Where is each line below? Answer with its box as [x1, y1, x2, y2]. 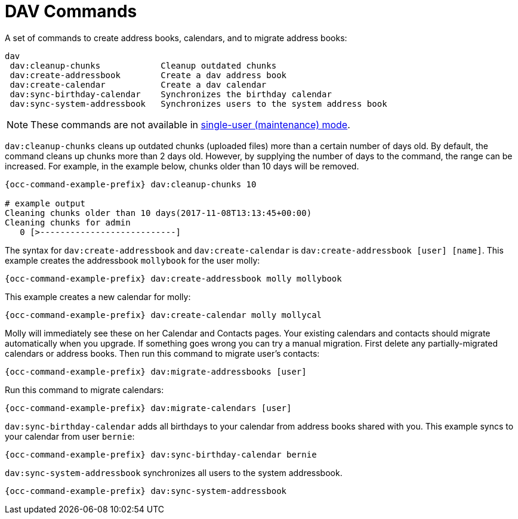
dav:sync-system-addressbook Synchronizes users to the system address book [10, 98, 387, 109]
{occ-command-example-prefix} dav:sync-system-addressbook [5, 486, 287, 496]
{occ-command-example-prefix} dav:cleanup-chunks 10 [5, 179, 257, 189]
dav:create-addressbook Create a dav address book [10, 70, 287, 80]
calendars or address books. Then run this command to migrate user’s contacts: [5, 348, 320, 359]
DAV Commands [5, 1, 137, 21]
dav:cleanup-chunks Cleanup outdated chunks [10, 60, 277, 70]
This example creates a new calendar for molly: [5, 291, 191, 302]
